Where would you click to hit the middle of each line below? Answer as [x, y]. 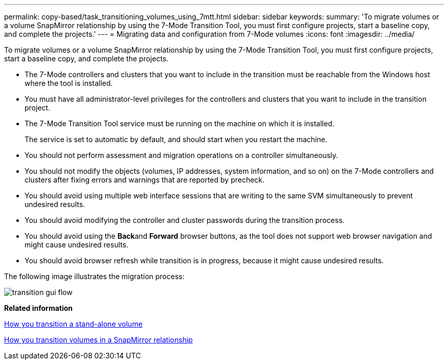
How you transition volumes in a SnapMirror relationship [98, 340]
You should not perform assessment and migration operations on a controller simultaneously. [182, 155]
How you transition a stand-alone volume [73, 324]
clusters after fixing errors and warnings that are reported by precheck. [145, 180]
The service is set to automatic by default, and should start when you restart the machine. [176, 139]
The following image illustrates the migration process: [94, 276]
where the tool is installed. [69, 83]
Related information [39, 308]
